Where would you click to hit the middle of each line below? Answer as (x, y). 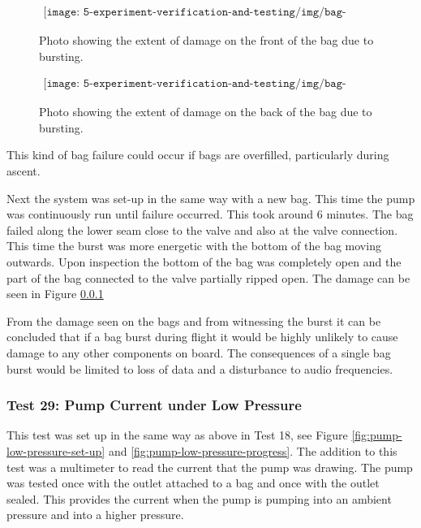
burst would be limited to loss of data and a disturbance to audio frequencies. (200, 368)
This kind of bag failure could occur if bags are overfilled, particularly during (198, 155)
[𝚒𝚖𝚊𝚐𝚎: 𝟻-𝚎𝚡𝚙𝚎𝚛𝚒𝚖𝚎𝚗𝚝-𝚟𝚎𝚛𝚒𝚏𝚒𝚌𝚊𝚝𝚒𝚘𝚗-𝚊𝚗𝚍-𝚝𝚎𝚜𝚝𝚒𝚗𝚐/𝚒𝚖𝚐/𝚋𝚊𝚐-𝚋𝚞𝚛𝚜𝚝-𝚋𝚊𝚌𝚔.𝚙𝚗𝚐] (195, 84)
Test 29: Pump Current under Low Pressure (154, 405)
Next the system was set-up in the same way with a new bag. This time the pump (211, 198)
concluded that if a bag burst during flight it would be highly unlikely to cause (202, 337)
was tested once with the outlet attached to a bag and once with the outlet (193, 483)
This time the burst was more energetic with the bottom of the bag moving (194, 246)
